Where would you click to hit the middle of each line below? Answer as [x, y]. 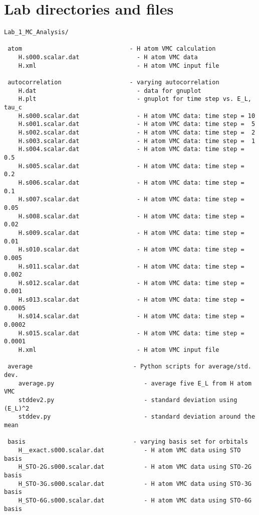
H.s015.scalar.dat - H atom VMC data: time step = [131, 333]
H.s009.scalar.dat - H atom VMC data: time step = [131, 233]
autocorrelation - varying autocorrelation [113, 83]
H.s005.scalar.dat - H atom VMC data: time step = [131, 166]
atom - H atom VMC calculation [112, 49]
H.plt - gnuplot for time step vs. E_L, [135, 99]
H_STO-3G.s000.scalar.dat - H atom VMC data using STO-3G [135, 484]
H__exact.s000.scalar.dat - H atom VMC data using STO [129, 450]
